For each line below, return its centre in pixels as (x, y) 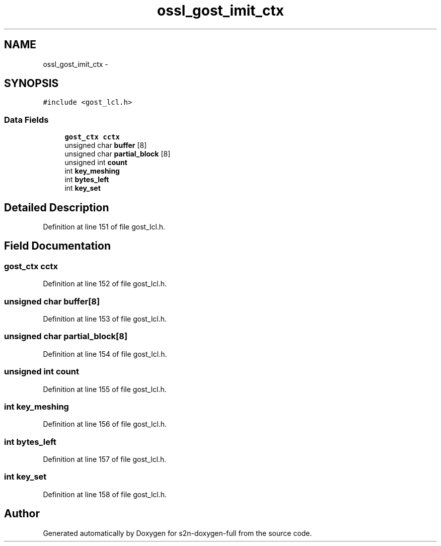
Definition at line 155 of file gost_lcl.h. (105, 389)
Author (22, 514)
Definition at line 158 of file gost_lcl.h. (105, 494)
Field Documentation (57, 246)
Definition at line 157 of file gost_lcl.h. (105, 459)
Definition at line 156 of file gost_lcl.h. (105, 424)
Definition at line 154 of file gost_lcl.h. (105, 354)
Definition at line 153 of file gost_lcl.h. (105, 319)
